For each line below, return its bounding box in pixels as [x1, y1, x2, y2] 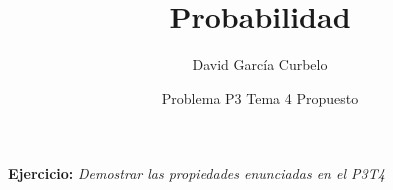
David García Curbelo [192, 54, 328, 75]
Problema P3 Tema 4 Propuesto [161, 87, 359, 108]
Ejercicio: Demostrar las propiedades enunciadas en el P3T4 [8, 163, 385, 184]
